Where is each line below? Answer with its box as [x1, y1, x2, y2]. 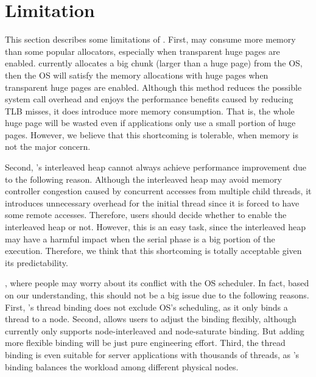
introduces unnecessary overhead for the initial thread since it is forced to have [5, 196, 300, 209]
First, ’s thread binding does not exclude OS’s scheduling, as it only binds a [5, 300, 288, 313]
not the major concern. [5, 140, 91, 153]
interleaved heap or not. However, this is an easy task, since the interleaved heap [5, 220, 306, 233]
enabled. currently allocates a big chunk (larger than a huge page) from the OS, [5, 57, 303, 69]
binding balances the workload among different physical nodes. [5, 360, 239, 373]
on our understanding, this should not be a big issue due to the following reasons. [5, 289, 309, 301]
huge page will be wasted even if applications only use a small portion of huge [5, 116, 296, 129]
